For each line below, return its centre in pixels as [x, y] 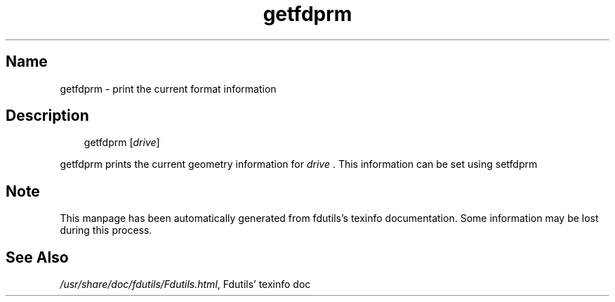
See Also [37, 257]
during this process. [106, 230]
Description [47, 116]
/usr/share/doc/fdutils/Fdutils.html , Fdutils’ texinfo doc [185, 284]
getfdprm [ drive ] [122, 143]
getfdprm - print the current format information [168, 88]
